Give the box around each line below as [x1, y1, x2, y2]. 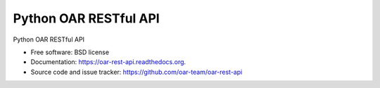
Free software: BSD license [30, 48, 109, 56]
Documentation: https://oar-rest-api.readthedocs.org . [30, 58, 186, 66]
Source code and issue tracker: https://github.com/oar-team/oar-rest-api [30, 68, 243, 76]
